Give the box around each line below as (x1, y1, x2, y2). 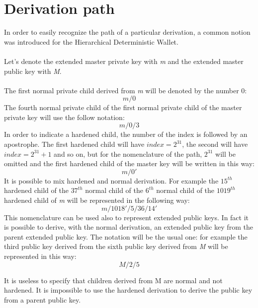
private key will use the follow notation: (4, 112, 125, 122)
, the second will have (182, 139, 248, 149)
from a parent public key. (4, 294, 81, 305)
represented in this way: (4, 251, 77, 261)
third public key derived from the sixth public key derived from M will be (4, 241, 228, 251)
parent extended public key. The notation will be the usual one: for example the (4, 231, 248, 242)
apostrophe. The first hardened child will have (4, 139, 145, 149)
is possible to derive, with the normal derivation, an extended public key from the (4, 222, 253, 232)
